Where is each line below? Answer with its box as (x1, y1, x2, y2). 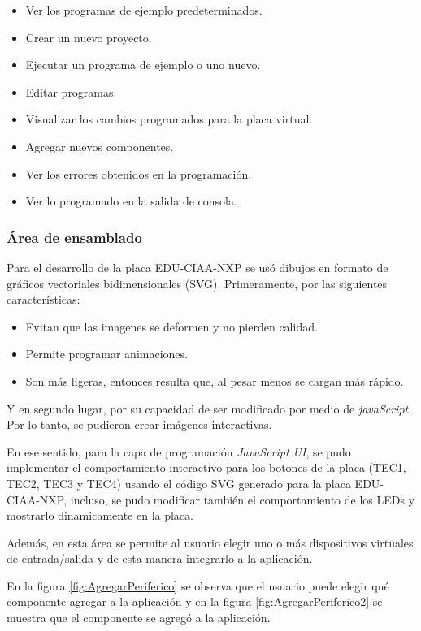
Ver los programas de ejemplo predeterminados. (25, 2, 263, 18)
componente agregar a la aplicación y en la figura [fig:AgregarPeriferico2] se (7, 593, 383, 610)
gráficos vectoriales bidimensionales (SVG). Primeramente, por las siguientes (7, 274, 388, 292)
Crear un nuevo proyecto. (25, 28, 152, 45)
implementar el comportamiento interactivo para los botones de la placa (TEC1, (7, 459, 406, 476)
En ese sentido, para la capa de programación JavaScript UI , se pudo (7, 443, 351, 460)
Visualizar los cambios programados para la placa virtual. (25, 110, 313, 127)
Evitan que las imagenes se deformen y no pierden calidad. (25, 318, 318, 335)
